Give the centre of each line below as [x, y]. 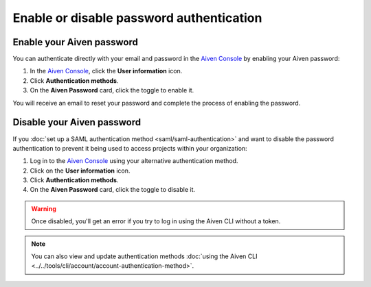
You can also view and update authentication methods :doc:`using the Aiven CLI [144, 256]
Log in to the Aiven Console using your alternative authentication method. [134, 161]
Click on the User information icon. [80, 171]
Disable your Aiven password [77, 122]
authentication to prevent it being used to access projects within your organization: [130, 148]
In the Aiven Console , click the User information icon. [106, 71]
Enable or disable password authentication [137, 18]
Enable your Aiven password [76, 42]
